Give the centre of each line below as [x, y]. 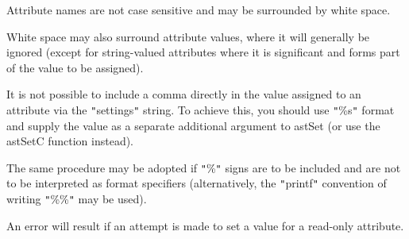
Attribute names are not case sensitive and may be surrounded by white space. [199, 10]
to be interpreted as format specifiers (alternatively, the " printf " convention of [197, 183]
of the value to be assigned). [75, 67]
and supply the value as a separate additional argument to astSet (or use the [193, 125]
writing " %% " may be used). [77, 199]
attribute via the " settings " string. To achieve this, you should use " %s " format [201, 109]
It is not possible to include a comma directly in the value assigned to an [184, 94]
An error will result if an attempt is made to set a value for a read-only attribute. [205, 225]
